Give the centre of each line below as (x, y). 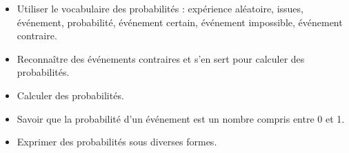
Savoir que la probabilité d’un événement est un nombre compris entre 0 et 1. (181, 118)
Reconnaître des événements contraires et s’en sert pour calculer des (161, 58)
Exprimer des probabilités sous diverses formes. (117, 142)
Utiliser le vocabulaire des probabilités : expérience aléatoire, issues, (160, 8)
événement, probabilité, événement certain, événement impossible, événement (180, 22)
